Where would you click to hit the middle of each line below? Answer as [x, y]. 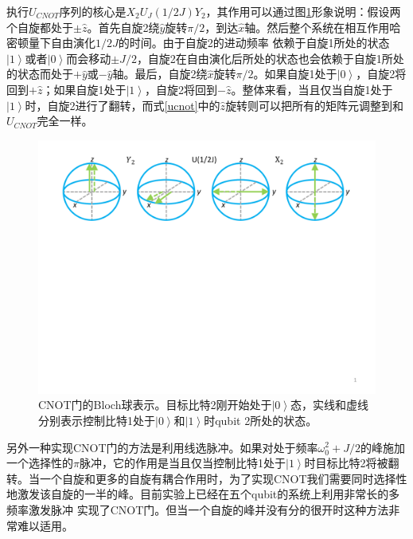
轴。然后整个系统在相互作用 [317, 27]
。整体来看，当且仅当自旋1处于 [312, 89]
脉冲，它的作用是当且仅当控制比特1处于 [182, 463]
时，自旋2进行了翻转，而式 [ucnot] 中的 [123, 105]
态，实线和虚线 [330, 405]
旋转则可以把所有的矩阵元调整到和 [315, 105]
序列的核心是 [93, 11]
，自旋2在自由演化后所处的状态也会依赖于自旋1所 [265, 58]
